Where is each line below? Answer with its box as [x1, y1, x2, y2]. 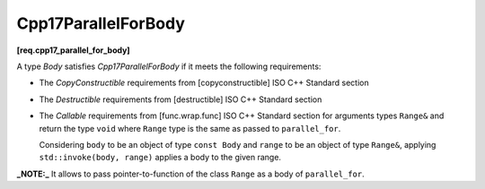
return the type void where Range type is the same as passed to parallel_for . [39, 123, 341, 133]
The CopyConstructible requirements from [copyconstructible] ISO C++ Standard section [39, 77, 369, 89]
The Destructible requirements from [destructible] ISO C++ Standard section [39, 94, 322, 105]
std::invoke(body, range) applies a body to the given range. [39, 152, 282, 163]
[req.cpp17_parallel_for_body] [16, 45, 130, 56]
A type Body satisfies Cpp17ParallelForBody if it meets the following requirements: [16, 61, 322, 72]
